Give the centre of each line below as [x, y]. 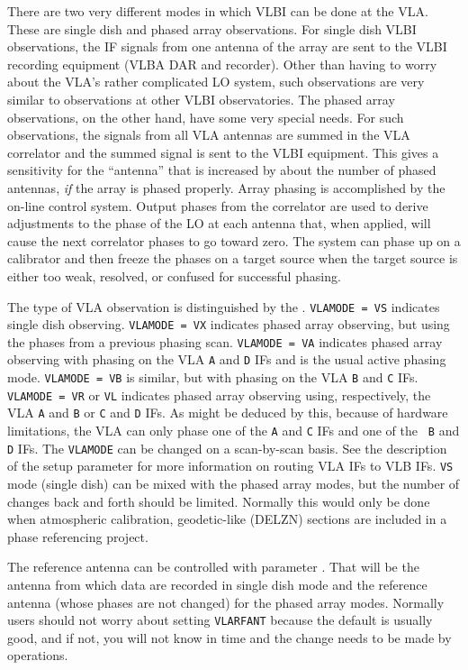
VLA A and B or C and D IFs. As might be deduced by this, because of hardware [228, 413]
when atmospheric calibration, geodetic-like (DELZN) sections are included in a [227, 519]
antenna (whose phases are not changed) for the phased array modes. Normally [226, 602]
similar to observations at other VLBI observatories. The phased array [201, 99]
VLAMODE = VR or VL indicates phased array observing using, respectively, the [219, 395]
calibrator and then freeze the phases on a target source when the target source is [233, 258]
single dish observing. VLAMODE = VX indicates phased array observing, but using [229, 324]
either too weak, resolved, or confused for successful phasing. [174, 275]
